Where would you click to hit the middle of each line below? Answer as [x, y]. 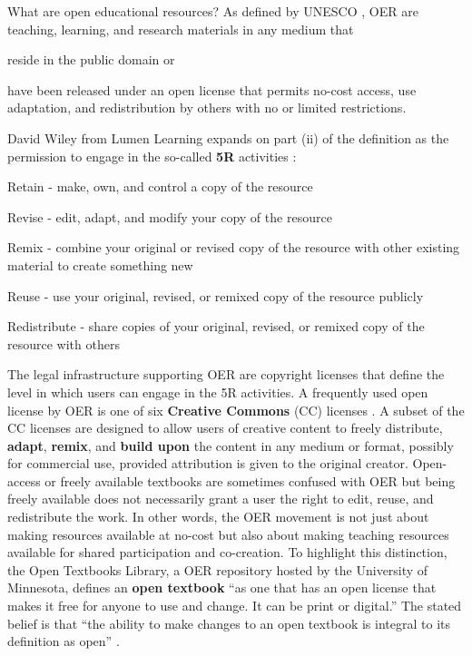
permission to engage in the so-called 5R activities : [152, 156]
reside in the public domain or [91, 59]
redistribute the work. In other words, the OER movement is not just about [218, 517]
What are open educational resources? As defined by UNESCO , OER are [213, 11]
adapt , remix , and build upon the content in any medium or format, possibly [231, 445]
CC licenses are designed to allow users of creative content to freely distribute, [225, 428]
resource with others [64, 343]
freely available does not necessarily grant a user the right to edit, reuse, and [221, 499]
